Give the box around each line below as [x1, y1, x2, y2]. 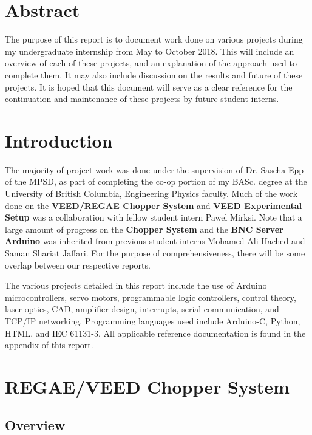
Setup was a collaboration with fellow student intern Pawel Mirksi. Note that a [5, 211, 302, 224]
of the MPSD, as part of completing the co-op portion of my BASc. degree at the [5, 175, 307, 188]
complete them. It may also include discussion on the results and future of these [5, 68, 303, 81]
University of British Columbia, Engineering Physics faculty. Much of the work [5, 187, 298, 199]
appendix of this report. [5, 338, 93, 351]
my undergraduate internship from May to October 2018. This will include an [5, 44, 294, 57]
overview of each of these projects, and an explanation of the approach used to [5, 57, 297, 69]
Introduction [5, 128, 113, 152]
